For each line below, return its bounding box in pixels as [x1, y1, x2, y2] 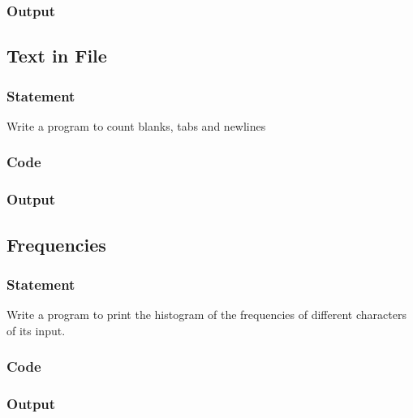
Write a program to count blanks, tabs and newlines [6, 117, 266, 134]
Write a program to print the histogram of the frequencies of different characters [6, 306, 407, 323]
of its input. [6, 321, 66, 338]
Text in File [6, 43, 107, 68]
